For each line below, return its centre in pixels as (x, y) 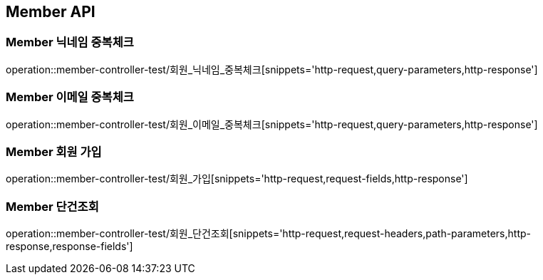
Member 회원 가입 (54, 151)
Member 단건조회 (52, 206)
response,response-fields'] (69, 247)
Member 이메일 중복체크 (70, 97)
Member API (51, 12)
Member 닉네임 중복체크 (70, 42)
